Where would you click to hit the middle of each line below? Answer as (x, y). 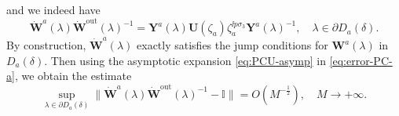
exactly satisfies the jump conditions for (232, 45)
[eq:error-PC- (361, 60)
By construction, (46, 45)
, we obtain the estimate (73, 76)
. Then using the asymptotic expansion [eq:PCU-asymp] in (185, 60)
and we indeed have (53, 9)
